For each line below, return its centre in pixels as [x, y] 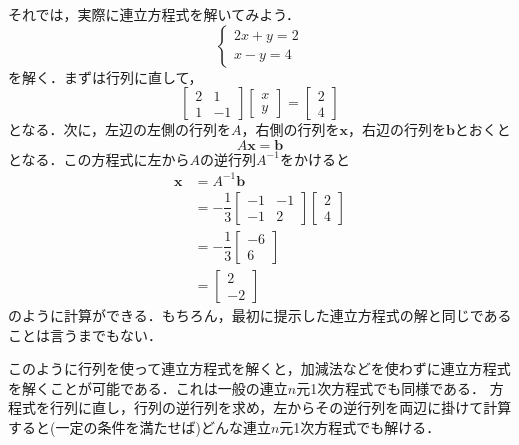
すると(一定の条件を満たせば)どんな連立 [139, 426]
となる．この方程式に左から [99, 158]
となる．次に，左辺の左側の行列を [119, 129]
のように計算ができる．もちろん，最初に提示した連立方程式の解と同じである [260, 315]
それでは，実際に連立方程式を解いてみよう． [154, 14]
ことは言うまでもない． [85, 334]
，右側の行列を [290, 129]
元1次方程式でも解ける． [360, 426]
